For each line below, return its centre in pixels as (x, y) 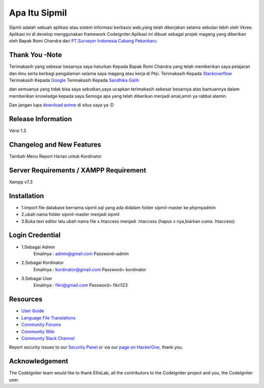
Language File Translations (48, 318)
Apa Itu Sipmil (38, 13)
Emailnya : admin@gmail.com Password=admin (81, 254)
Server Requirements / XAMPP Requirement (78, 170)
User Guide (33, 311)
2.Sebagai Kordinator (43, 263)
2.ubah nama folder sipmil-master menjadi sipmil (70, 215)
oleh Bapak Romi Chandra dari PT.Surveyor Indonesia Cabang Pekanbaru (83, 41)
